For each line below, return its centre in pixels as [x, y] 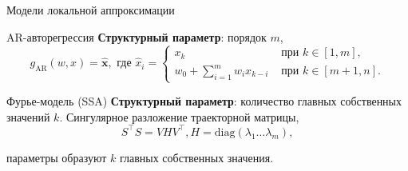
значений [28, 116]
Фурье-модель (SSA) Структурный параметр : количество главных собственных [204, 101]
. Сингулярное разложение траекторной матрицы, [179, 116]
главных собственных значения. [196, 157]
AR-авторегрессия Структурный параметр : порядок [137, 36]
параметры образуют [57, 157]
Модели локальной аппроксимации [91, 10]
